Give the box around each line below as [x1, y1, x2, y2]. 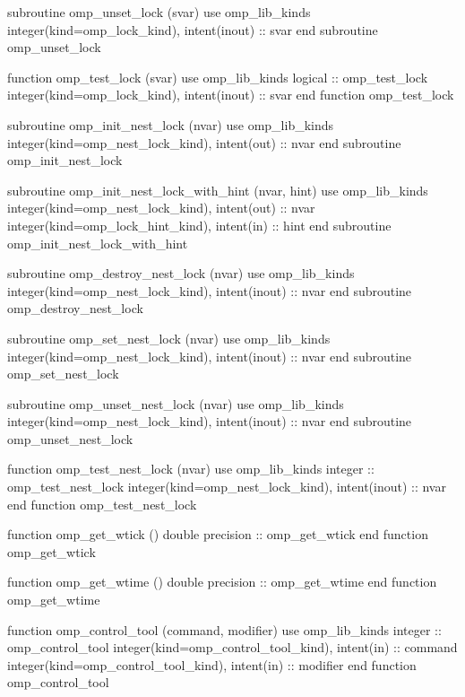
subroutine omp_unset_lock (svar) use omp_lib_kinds [7, 3, 311, 21]
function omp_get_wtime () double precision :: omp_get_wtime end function [7, 572, 437, 591]
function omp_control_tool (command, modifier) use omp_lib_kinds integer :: [7, 620, 442, 639]
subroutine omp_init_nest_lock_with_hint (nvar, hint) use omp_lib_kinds [7, 180, 428, 199]
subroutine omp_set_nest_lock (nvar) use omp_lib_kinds [7, 328, 331, 347]
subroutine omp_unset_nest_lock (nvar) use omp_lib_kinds [7, 394, 344, 413]
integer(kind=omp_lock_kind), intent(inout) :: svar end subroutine [7, 20, 378, 39]
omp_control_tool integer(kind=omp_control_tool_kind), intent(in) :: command [7, 638, 458, 657]
